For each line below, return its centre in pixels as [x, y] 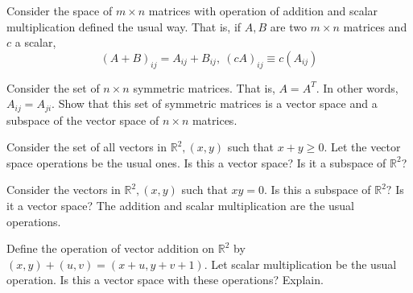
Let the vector [366, 147]
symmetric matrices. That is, [204, 87]
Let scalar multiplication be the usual [304, 264]
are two [288, 26]
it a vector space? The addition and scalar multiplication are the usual [181, 205]
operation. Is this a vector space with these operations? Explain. [165, 280]
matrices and [375, 26]
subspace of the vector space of [83, 120]
